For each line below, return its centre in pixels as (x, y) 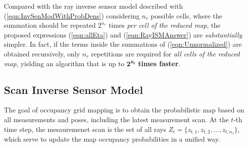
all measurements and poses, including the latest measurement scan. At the (116, 119)
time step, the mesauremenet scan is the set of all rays (85, 129)
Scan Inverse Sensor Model (74, 89)
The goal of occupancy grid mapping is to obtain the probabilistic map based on (124, 110)
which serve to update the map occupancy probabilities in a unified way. (112, 139)
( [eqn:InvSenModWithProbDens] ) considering (72, 15)
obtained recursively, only (42, 53)
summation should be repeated (50, 25)
